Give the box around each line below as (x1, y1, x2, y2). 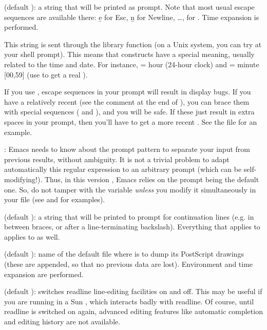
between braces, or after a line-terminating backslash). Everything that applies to (4, 221, 260, 232)
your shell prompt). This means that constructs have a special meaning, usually (4, 49, 255, 60)
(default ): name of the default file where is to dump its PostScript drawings (4, 248, 244, 259)
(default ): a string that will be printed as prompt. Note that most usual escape (4, 2, 255, 12)
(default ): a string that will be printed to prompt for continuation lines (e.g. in (4, 211, 254, 222)
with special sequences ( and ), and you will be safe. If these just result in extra (4, 106, 255, 117)
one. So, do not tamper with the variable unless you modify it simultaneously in (4, 184, 256, 195)
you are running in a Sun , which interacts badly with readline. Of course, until (4, 296, 254, 306)
